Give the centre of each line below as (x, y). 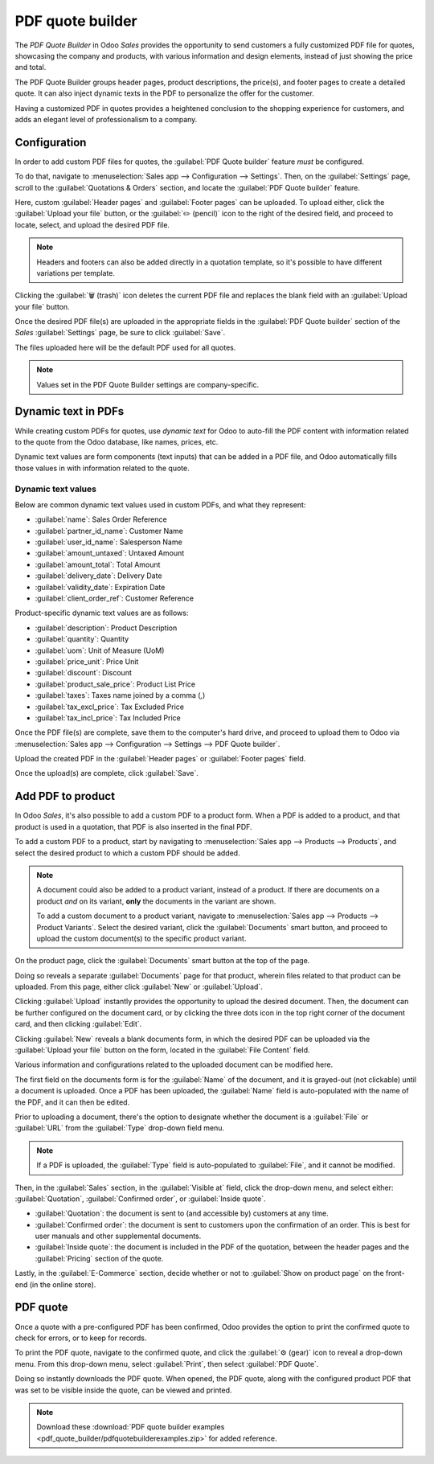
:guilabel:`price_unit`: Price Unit (87, 661)
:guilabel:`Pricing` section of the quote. (99, 1258)
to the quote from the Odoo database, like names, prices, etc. (117, 441)
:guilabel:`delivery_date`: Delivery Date (98, 576)
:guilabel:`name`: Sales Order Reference (101, 519)
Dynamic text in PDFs (70, 411)
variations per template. (76, 273)
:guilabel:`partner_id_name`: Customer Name (109, 531)
